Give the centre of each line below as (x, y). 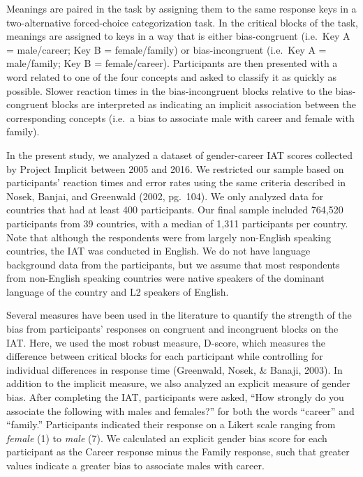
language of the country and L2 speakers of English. (118, 291)
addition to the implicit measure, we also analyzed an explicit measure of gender (178, 383)
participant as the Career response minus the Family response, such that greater (178, 452)
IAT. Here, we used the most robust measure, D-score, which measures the (166, 342)
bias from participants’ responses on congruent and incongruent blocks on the (172, 329)
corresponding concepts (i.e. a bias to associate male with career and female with (180, 118)
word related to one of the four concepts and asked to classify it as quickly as (172, 76)
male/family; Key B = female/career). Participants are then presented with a (172, 63)
